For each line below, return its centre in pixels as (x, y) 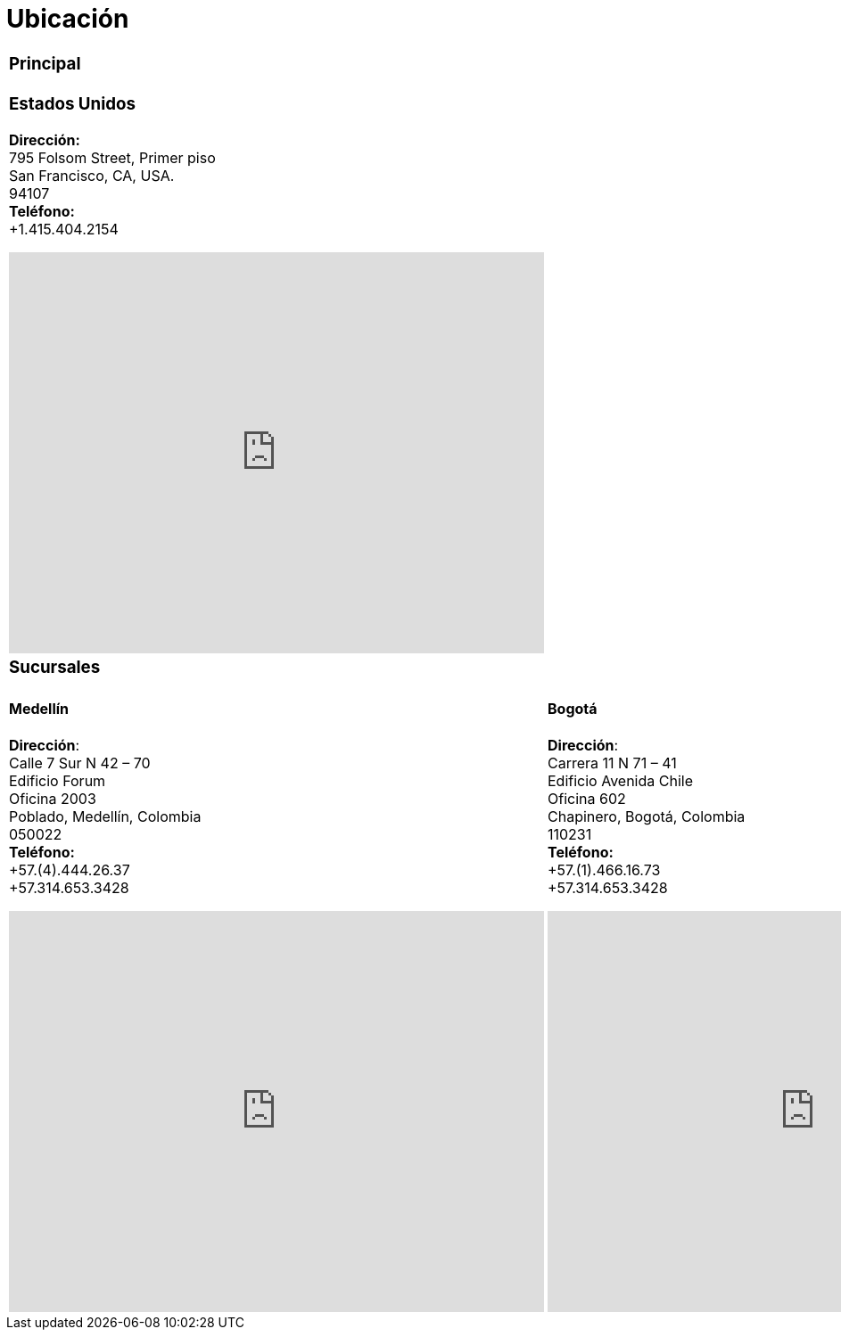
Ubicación (68, 19)
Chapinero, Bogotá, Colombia (647, 817)
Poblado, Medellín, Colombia (105, 817)
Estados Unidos (72, 104)
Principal (45, 63)
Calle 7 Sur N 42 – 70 (80, 763)
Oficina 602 (587, 799)
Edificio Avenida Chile (620, 781)
